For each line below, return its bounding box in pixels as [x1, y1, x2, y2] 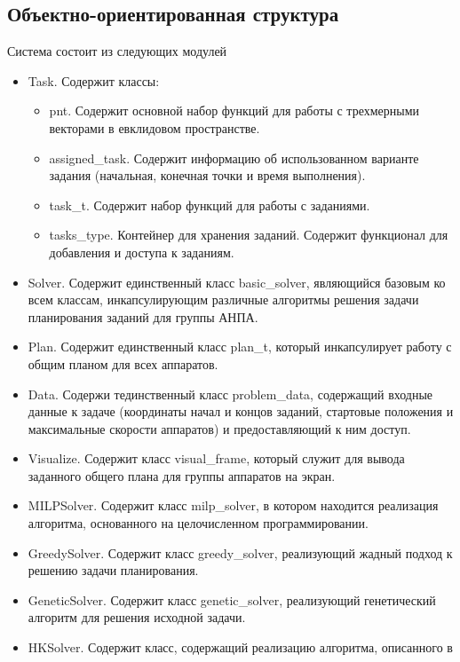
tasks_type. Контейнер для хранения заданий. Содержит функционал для [49, 225, 448, 244]
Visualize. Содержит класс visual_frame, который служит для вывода [28, 449, 405, 468]
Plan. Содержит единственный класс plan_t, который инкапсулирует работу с [28, 337, 452, 356]
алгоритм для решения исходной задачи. [28, 608, 246, 627]
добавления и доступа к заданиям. [49, 242, 234, 261]
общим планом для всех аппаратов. [28, 354, 218, 373]
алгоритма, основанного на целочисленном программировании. [28, 514, 369, 532]
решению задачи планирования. [28, 561, 199, 579]
